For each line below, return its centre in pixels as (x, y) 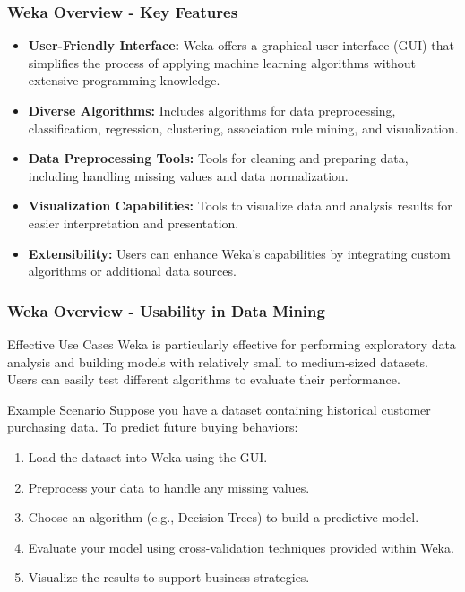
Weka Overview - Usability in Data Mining (166, 310)
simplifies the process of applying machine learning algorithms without (222, 62)
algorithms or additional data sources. (132, 271)
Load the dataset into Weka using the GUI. (148, 456)
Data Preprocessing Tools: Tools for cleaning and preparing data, (218, 158)
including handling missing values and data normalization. (188, 175)
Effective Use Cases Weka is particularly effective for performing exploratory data (232, 343)
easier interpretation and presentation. (133, 223)
